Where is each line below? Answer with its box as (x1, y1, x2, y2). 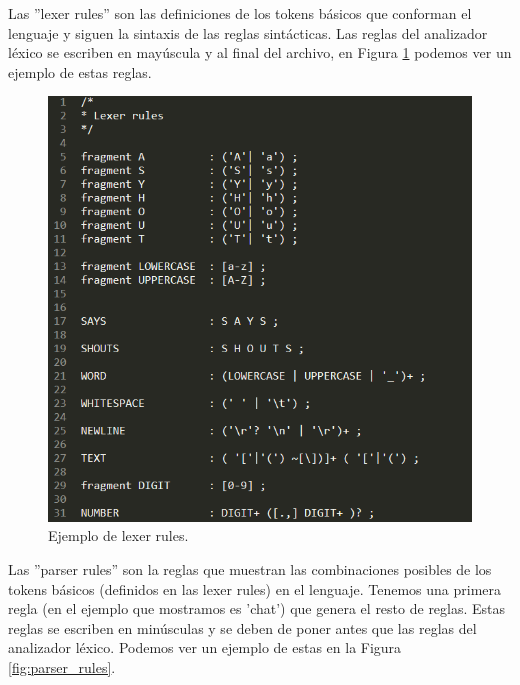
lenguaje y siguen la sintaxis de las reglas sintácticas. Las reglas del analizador (8, 22, 488, 43)
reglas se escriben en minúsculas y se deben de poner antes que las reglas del (8, 617, 477, 638)
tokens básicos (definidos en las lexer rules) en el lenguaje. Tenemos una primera (8, 578, 501, 599)
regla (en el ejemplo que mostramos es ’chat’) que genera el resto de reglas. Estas (8, 598, 506, 619)
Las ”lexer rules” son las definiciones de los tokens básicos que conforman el (8, 3, 472, 23)
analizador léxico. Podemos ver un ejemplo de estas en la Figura (8, 637, 402, 658)
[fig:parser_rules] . (8, 656, 116, 677)
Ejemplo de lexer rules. (48, 525, 189, 546)
